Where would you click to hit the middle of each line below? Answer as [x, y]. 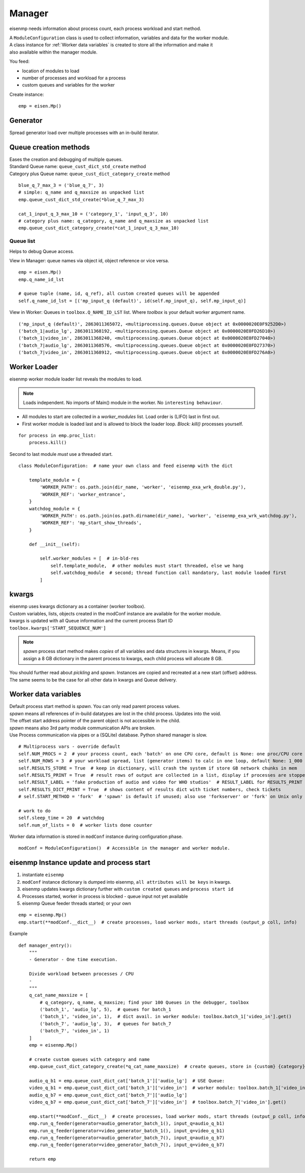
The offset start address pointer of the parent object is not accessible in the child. [95, 721]
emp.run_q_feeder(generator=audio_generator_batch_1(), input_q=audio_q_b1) [127, 1124]
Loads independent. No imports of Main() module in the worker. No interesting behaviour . [123, 402]
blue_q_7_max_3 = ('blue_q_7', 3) [61, 185]
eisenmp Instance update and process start [80, 863]
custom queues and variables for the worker [69, 85]
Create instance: [27, 94]
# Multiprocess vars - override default [69, 747]
